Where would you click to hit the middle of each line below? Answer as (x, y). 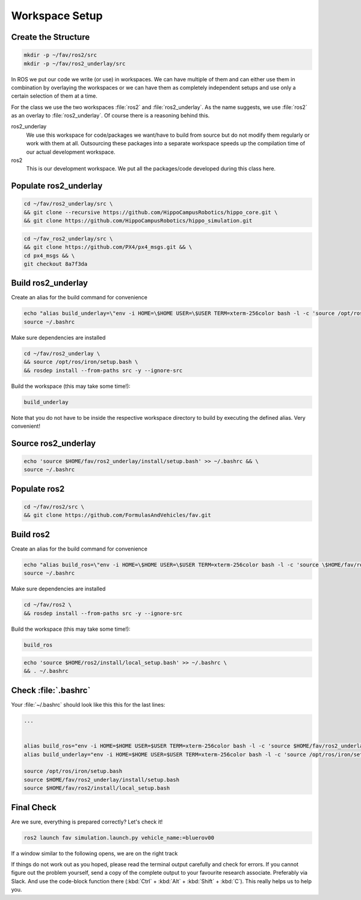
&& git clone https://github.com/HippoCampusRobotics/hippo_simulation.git (138, 221)
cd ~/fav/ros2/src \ (54, 507)
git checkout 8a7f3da (56, 264)
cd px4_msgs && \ (49, 255)
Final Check (34, 807)
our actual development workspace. (71, 152)
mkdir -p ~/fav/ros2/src (60, 55)
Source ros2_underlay (54, 443)
